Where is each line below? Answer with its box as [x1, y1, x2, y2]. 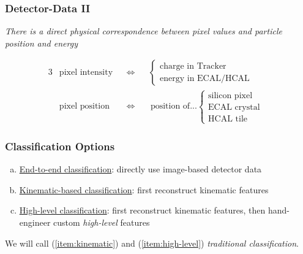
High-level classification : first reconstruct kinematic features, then [19, 204, 266, 217]
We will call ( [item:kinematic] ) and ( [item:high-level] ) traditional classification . [5, 236, 299, 249]
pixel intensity [59, 68, 113, 77]
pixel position [59, 102, 110, 111]
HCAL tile [208, 114, 247, 123]
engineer [19, 216, 51, 229]
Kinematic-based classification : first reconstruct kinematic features [19, 183, 269, 196]
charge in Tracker [160, 61, 226, 71]
